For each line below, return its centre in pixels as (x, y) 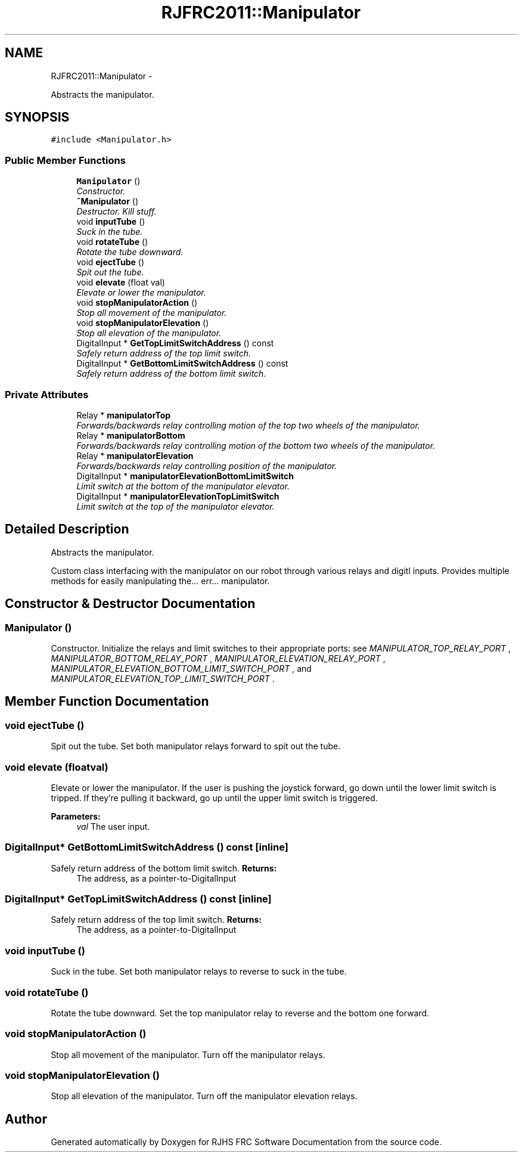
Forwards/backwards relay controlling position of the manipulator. (207, 466)
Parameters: (76, 816)
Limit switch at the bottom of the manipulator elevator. (183, 486)
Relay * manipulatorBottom (131, 435)
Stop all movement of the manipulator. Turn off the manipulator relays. (188, 1054)
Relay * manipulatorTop (124, 415)
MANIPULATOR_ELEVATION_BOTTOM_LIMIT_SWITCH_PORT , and (181, 669)
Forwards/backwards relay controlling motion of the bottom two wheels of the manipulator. (256, 445)
